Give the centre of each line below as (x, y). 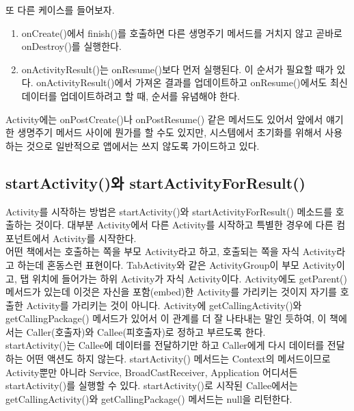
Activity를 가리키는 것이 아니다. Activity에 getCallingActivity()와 (164, 305)
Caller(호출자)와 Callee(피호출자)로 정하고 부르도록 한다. (146, 331)
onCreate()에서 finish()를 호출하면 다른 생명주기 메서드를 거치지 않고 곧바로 (182, 32)
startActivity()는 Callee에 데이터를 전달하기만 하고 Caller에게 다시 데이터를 (165, 345)
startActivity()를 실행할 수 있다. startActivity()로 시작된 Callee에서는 (152, 385)
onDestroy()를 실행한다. (71, 46)
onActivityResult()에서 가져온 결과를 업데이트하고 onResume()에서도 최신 (192, 82)
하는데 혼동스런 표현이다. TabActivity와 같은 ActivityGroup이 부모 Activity (177, 264)
